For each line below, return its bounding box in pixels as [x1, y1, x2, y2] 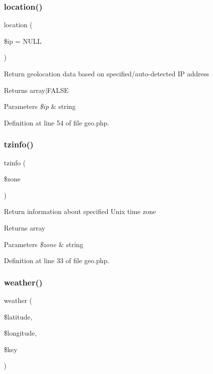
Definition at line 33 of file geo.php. [4, 255, 110, 266]
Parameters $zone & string [4, 239, 83, 249]
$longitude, [4, 328, 37, 338]
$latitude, [4, 311, 33, 321]
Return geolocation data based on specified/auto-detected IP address [4, 69, 209, 78]
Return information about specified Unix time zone [4, 206, 156, 216]
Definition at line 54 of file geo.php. [4, 117, 110, 127]
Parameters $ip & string [4, 101, 76, 111]
